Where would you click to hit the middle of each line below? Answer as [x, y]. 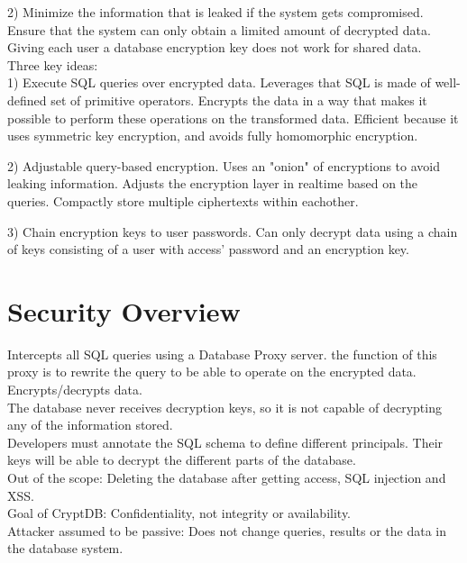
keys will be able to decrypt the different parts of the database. [182, 460]
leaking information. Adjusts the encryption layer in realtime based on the [213, 183]
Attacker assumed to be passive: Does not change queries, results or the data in [227, 530]
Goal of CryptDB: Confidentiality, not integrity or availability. [179, 513]
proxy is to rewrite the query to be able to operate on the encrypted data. [212, 372]
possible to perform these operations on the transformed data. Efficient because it [233, 118]
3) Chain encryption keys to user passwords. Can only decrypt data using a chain [233, 231]
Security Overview [124, 310]
